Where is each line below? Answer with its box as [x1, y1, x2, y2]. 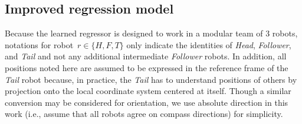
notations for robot [5, 38, 74, 51]
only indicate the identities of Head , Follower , [126, 38, 291, 51]
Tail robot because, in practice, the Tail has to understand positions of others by [5, 73, 297, 85]
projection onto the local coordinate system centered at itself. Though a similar [5, 85, 291, 97]
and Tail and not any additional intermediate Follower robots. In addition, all [5, 50, 287, 62]
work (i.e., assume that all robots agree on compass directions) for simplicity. [5, 108, 283, 120]
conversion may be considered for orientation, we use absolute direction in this [5, 96, 288, 108]
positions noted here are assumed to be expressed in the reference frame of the [5, 61, 288, 73]
